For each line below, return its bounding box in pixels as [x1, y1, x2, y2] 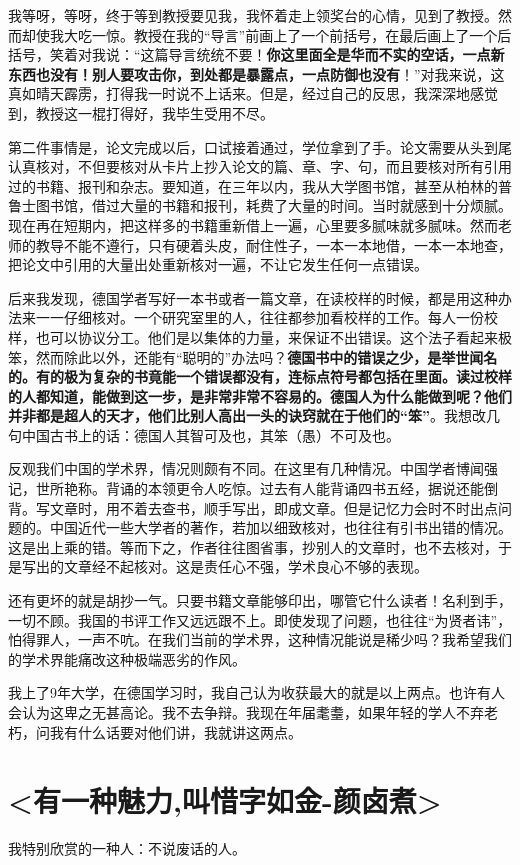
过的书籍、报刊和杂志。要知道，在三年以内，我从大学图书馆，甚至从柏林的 [8, 175, 498, 196]
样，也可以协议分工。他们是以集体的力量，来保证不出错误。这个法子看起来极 [8, 326, 512, 347]
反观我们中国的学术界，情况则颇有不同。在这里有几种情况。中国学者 [8, 458, 456, 479]
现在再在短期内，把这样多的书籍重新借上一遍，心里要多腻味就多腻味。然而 [8, 214, 498, 235]
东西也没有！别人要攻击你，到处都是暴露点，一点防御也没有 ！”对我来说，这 [8, 63, 505, 84]
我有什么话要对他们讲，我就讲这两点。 [49, 721, 302, 742]
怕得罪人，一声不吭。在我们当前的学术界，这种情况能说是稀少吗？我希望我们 [8, 629, 512, 650]
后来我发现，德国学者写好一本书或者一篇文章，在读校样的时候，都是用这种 [8, 287, 498, 308]
